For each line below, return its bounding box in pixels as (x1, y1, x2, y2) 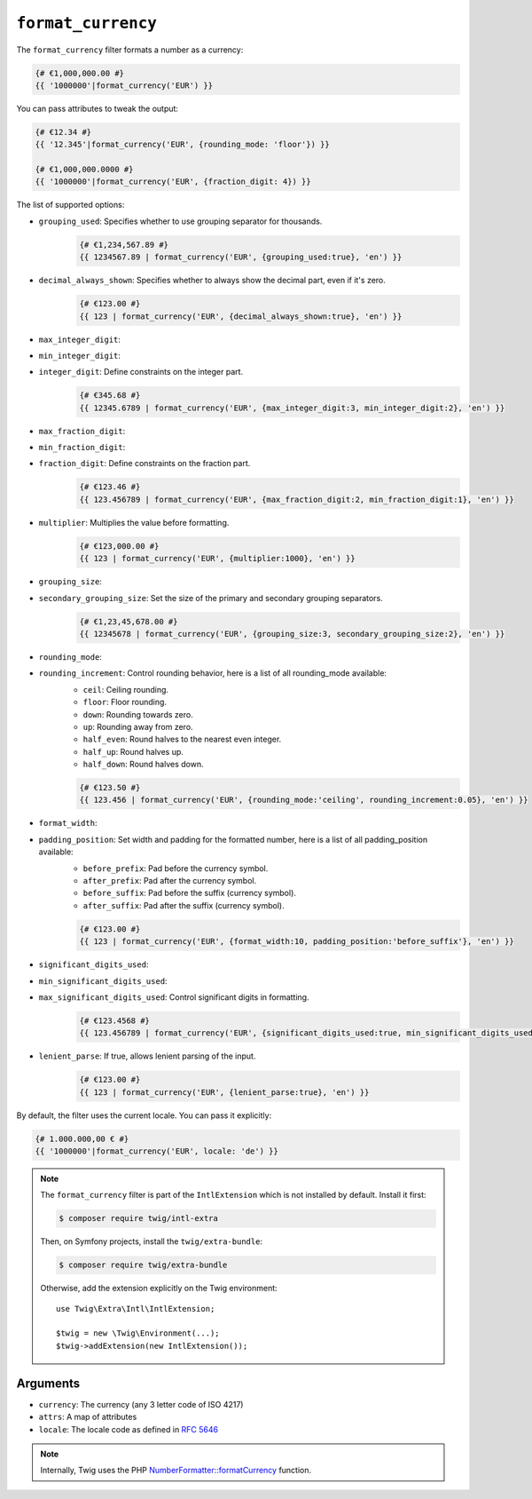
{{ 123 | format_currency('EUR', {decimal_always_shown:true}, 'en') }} (79, 311, 403, 321)
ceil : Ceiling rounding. (82, 684, 168, 694)
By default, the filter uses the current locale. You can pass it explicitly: (16, 1110, 272, 1121)
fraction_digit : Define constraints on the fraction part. (38, 458, 251, 469)
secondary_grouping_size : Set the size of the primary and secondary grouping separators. (38, 592, 383, 603)
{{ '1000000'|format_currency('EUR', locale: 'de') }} (35, 1146, 278, 1156)
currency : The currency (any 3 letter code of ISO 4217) (38, 1399, 244, 1409)
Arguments (16, 1376, 81, 1391)
